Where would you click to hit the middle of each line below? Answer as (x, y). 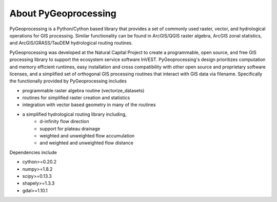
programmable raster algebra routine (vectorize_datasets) (83, 90)
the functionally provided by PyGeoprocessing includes (68, 81)
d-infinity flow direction (64, 122)
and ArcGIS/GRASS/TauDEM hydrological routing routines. (71, 43)
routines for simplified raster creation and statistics (76, 98)
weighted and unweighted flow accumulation (87, 136)
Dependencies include (33, 152)
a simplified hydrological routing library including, (74, 114)
